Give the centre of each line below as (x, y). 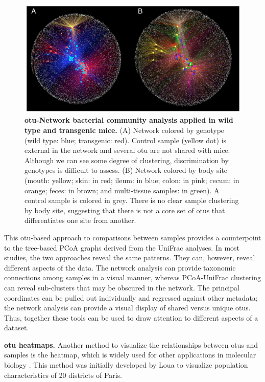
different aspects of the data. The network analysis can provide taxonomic (120, 267)
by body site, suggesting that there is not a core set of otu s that (125, 210)
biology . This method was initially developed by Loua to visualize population (126, 365)
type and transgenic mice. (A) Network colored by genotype (125, 130)
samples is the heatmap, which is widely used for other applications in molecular (130, 355)
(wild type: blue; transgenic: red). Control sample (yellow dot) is (126, 140)
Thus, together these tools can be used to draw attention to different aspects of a (131, 317)
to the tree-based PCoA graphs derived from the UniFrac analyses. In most (122, 247)
